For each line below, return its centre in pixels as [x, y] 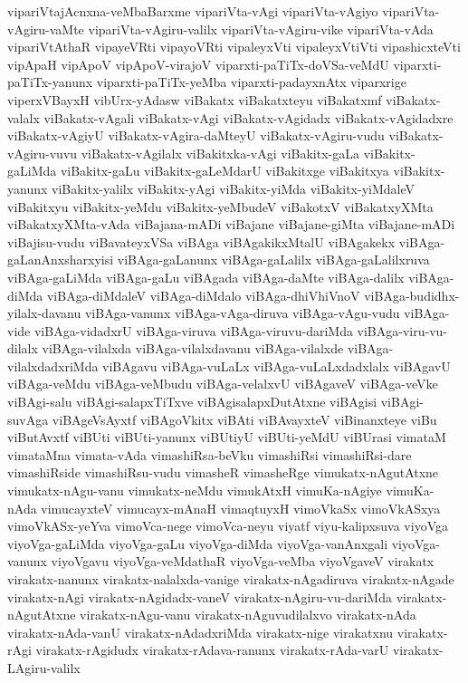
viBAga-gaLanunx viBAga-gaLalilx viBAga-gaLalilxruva [273, 260]
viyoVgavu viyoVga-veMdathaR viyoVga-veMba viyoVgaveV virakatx [243, 561]
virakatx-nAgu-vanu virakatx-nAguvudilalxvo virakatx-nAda [248, 615]
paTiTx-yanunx [50, 82]
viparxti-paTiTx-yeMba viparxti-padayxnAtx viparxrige [251, 82]
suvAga [28, 419]
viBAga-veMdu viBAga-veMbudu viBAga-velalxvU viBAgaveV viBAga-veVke [223, 384]
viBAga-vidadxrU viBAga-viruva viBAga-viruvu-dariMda [193, 330]
